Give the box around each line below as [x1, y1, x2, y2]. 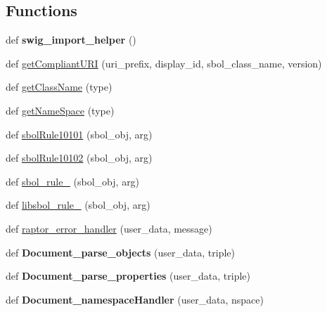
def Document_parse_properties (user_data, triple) [6, 268, 250, 283]
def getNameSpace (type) [6, 103, 115, 117]
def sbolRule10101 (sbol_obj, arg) [6, 126, 153, 141]
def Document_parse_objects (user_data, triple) [6, 245, 235, 259]
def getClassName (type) [6, 79, 113, 94]
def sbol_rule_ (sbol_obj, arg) [6, 174, 140, 188]
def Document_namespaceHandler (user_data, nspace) [6, 292, 264, 306]
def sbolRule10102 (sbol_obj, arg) [6, 150, 153, 165]
